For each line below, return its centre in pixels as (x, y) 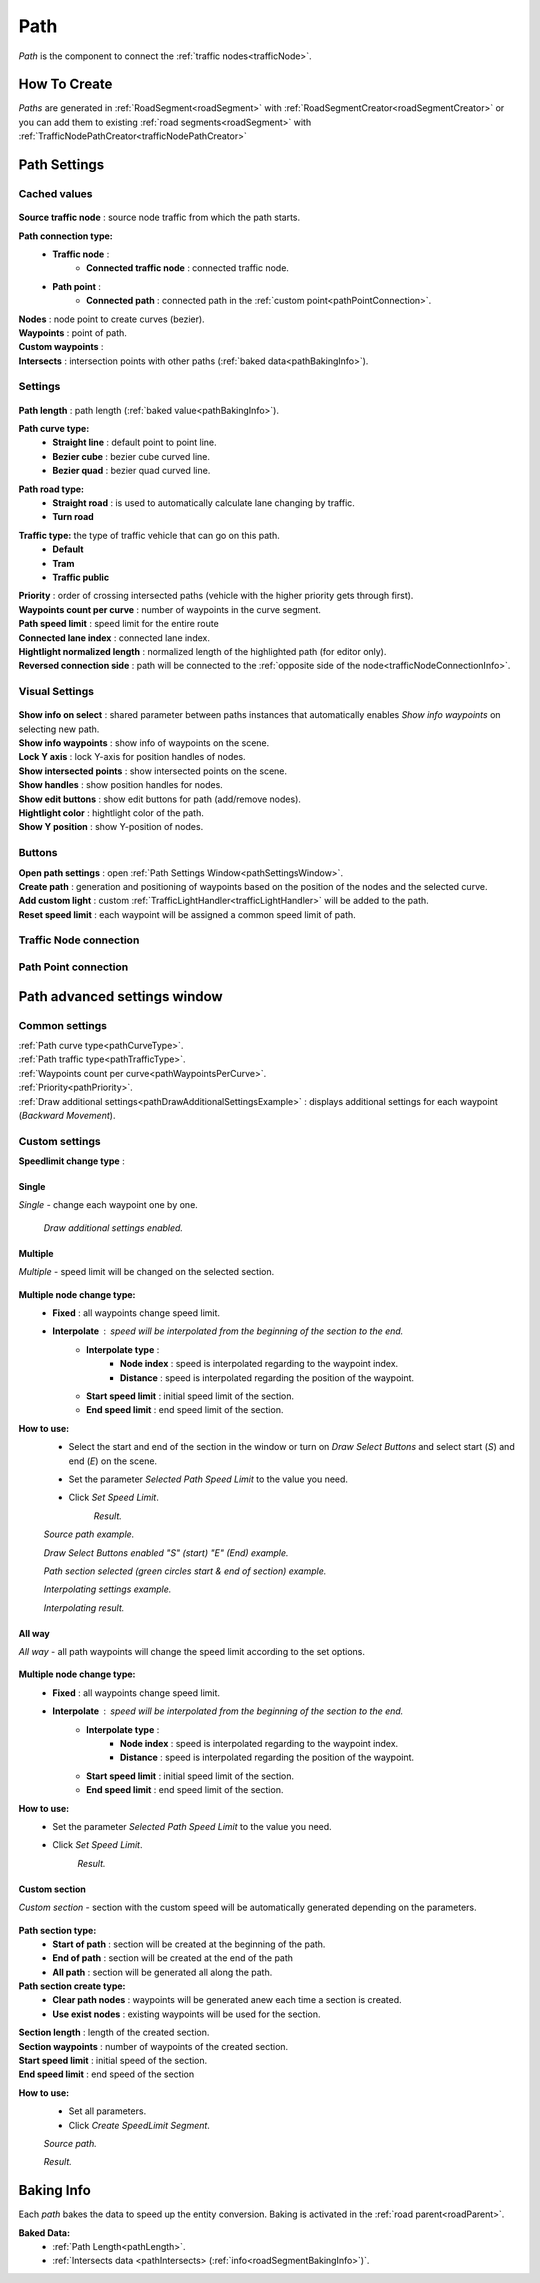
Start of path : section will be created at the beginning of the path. (189, 1944)
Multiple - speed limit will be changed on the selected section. (146, 1272)
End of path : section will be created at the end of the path (173, 1958)
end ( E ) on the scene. (113, 1461)
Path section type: (57, 1930)
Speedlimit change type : (71, 1161)
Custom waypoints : (61, 347)
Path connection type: (66, 236)
